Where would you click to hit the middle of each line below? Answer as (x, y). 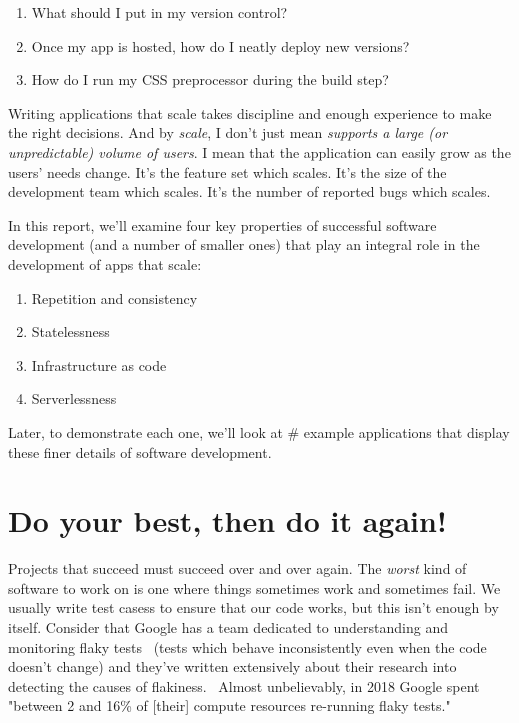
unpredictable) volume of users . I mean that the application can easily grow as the (259, 151)
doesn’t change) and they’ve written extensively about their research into (232, 666)
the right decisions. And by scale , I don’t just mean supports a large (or (228, 132)
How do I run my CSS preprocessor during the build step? (210, 79)
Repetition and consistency (114, 297)
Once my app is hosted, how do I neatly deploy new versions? (220, 45)
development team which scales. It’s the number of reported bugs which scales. (249, 191)
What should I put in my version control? (159, 12)
